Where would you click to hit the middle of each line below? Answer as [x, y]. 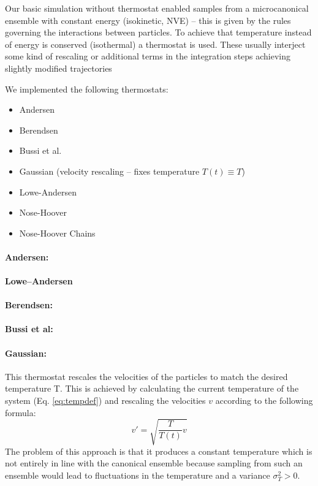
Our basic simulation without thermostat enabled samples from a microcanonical [157, 8]
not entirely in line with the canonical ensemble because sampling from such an [154, 463]
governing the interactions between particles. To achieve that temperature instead [158, 32]
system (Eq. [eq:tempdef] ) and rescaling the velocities [105, 401]
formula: [21, 412]
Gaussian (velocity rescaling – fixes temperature [109, 171]
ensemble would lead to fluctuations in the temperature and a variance [138, 475]
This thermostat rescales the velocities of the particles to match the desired [146, 376]
